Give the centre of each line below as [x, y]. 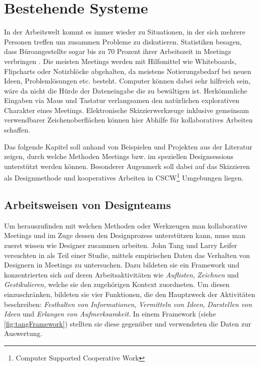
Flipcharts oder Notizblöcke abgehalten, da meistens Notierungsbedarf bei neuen [128, 71]
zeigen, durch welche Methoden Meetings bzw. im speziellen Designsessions [119, 156]
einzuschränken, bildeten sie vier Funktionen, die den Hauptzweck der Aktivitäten [130, 294]
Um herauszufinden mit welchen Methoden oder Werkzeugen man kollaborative [126, 225]
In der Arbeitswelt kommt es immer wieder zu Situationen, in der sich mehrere [125, 32]
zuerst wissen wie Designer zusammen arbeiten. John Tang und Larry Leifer [121, 245]
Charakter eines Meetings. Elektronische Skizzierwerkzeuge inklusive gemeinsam [126, 110]
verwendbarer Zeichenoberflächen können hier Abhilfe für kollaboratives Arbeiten [128, 120]
